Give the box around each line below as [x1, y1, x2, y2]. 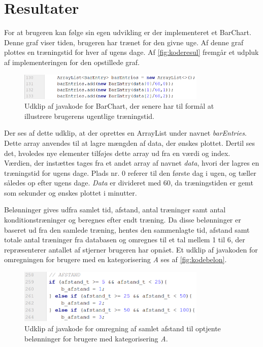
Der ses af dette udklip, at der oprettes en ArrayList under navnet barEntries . [4, 128, 247, 138]
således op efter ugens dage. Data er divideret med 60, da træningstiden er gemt [4, 177, 253, 188]
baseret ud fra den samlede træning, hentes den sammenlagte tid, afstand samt [4, 224, 250, 235]
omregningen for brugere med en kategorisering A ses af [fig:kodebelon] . [4, 254, 227, 265]
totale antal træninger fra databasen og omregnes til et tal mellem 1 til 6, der [4, 234, 245, 245]
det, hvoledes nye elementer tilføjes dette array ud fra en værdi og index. [4, 147, 231, 158]
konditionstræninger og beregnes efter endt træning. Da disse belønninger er [4, 214, 241, 225]
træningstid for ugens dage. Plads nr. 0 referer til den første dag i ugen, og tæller [4, 167, 256, 178]
